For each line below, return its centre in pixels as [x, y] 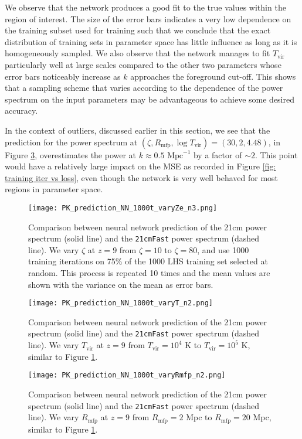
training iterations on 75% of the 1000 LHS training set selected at [148, 261]
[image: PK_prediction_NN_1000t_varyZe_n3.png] [123, 208]
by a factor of [218, 154]
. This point [276, 154]
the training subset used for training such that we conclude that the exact [138, 30]
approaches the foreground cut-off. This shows [213, 76]
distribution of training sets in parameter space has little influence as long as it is [151, 41]
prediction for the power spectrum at [71, 142]
